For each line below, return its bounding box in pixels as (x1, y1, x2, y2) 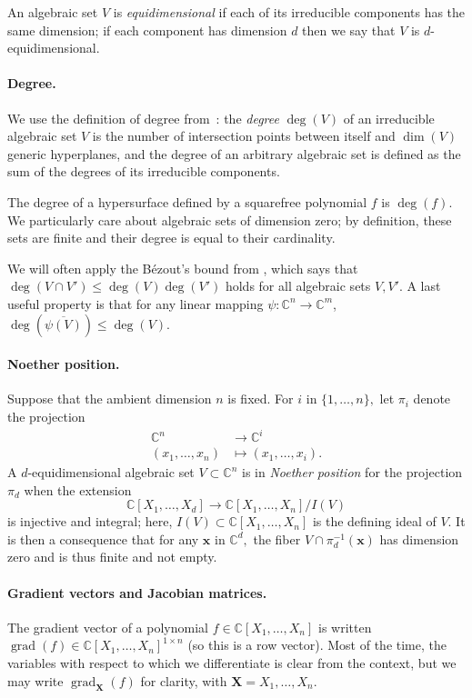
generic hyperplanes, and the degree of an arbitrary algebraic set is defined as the (7, 144, 461, 163)
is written (318, 617, 372, 636)
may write (7, 671, 64, 690)
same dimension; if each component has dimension (7, 20, 287, 39)
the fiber (253, 529, 301, 548)
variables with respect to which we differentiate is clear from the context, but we (7, 653, 457, 673)
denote (413, 389, 451, 408)
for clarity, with (140, 671, 227, 690)
